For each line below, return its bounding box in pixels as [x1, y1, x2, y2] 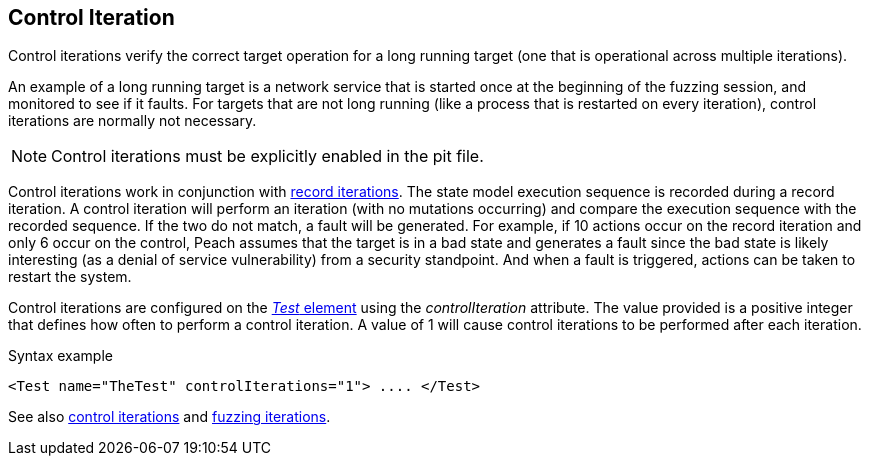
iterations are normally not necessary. [8, 112, 257, 130]
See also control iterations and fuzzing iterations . [8, 408, 331, 426]
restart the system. [8, 268, 132, 286]
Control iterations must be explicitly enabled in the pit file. [51, 146, 484, 167]
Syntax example [8, 347, 113, 365]
